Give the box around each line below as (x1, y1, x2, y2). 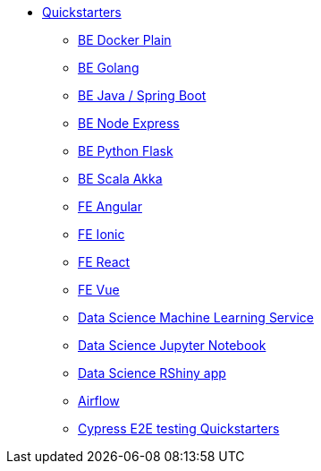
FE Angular (78, 199, 142, 214)
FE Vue (78, 282, 120, 297)
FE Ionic (78, 227, 125, 242)
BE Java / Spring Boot (78, 88, 207, 103)
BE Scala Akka (78, 171, 163, 186)
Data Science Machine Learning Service (78, 310, 314, 325)
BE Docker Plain (78, 32, 172, 47)
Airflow (78, 393, 120, 408)
